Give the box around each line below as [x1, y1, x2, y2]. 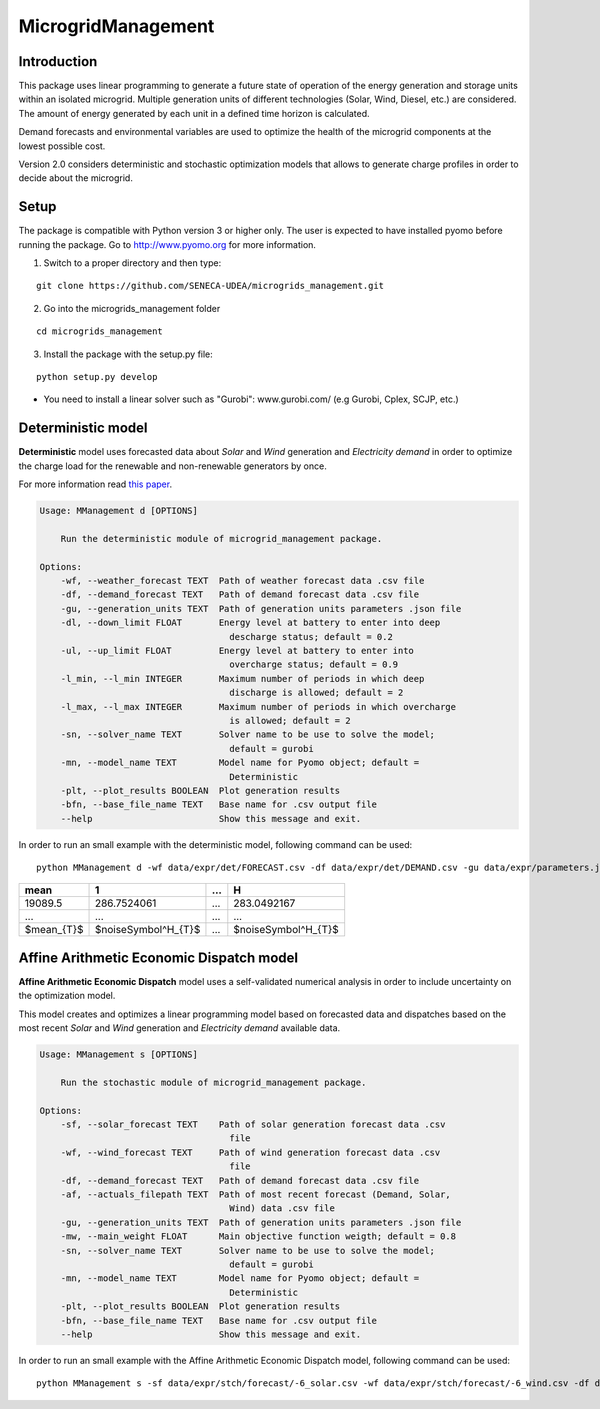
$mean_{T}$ [24, 923, 84, 937]
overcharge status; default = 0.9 [229, 659, 399, 670]
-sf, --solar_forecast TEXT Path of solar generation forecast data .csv [60, 1119, 446, 1130]
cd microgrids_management [36, 326, 164, 337]
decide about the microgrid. [18, 172, 134, 184]
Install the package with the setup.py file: [43, 348, 214, 360]
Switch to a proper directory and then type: [43, 257, 222, 269]
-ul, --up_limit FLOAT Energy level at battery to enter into [60, 645, 415, 657]
